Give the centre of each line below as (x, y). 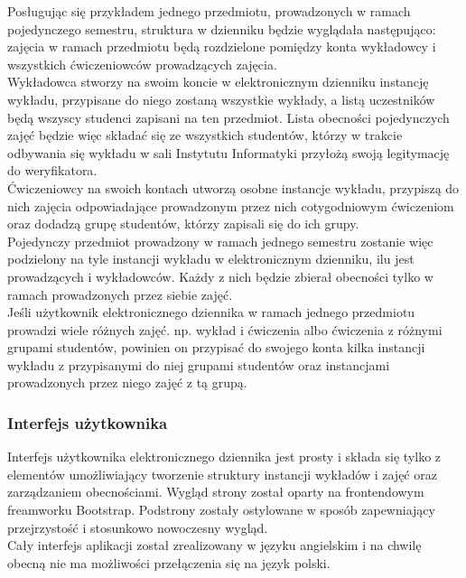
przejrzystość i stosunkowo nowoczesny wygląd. (138, 527)
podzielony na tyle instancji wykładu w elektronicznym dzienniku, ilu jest (211, 259)
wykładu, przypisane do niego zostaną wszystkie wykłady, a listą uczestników (221, 99)
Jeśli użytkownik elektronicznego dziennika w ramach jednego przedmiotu (211, 312)
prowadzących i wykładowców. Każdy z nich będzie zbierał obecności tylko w (220, 276)
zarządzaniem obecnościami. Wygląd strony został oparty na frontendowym (216, 492)
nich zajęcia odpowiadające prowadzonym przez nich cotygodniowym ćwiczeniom (231, 205)
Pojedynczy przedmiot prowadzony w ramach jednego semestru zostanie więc (220, 241)
